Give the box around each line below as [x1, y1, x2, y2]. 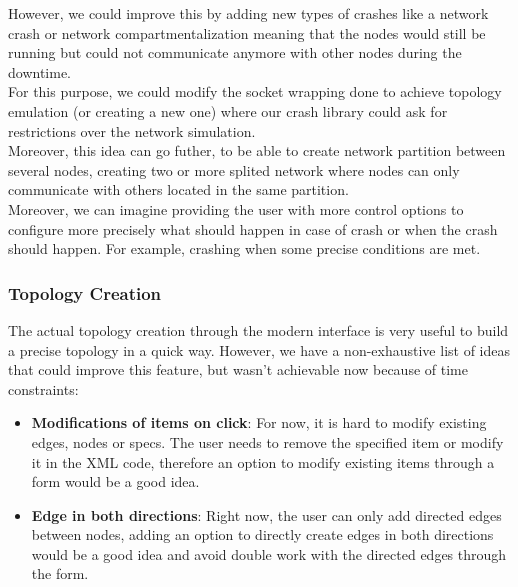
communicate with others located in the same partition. [8, 179, 349, 200]
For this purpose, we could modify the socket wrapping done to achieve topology [8, 81, 502, 102]
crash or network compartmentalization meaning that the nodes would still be [8, 22, 486, 43]
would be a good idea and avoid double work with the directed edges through [31, 543, 507, 564]
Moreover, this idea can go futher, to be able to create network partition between [8, 140, 506, 161]
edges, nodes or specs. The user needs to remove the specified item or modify [31, 431, 504, 452]
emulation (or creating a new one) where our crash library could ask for [8, 100, 448, 121]
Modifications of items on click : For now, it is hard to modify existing [31, 412, 487, 433]
